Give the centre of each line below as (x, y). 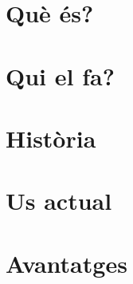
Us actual (59, 201)
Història (51, 138)
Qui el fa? (60, 75)
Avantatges (66, 263)
